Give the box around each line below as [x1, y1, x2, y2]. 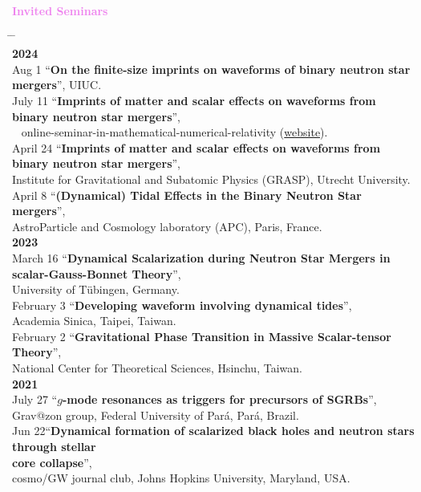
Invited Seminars [12, 2, 108, 18]
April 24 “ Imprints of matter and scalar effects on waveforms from [12, 139, 381, 156]
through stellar [12, 438, 96, 455]
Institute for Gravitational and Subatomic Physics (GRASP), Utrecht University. [12, 170, 411, 187]
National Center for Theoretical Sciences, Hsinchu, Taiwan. [12, 360, 302, 376]
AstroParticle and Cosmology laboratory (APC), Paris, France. [12, 218, 322, 234]
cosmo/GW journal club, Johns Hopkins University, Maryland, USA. [12, 470, 350, 486]
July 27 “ [12, 391, 58, 408]
